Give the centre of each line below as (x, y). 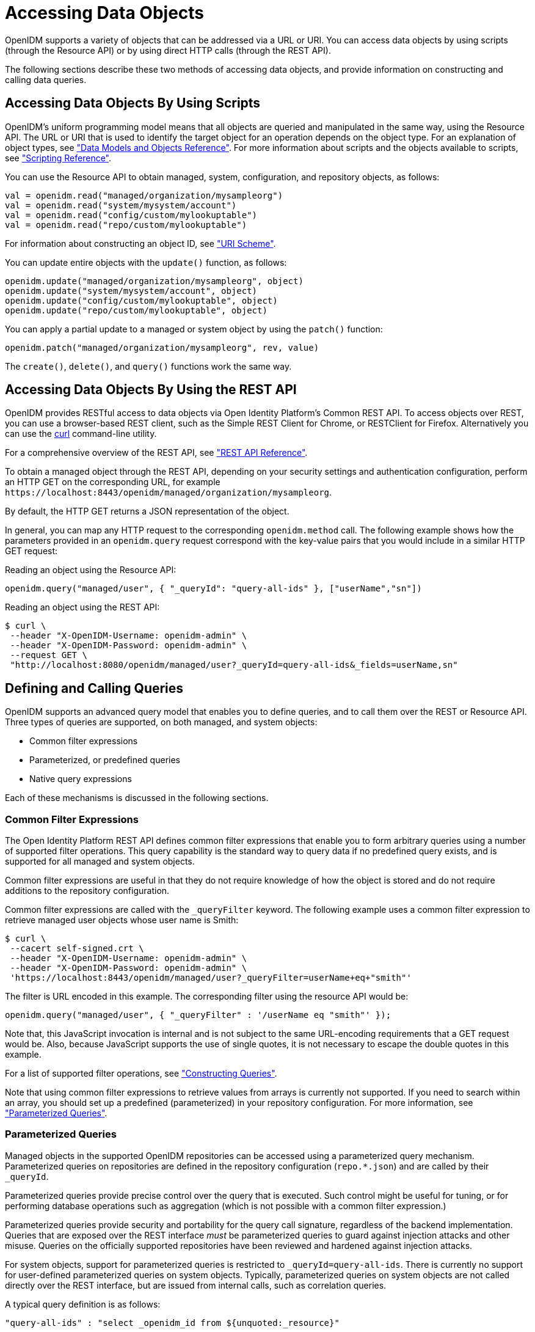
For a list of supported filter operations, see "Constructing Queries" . (141, 1074)
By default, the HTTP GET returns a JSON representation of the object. (147, 511)
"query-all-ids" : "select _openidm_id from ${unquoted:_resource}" (172, 1323)
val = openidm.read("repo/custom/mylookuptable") (126, 225)
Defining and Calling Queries (94, 688)
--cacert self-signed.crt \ (77, 949)
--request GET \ (49, 655)
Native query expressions (81, 779)
